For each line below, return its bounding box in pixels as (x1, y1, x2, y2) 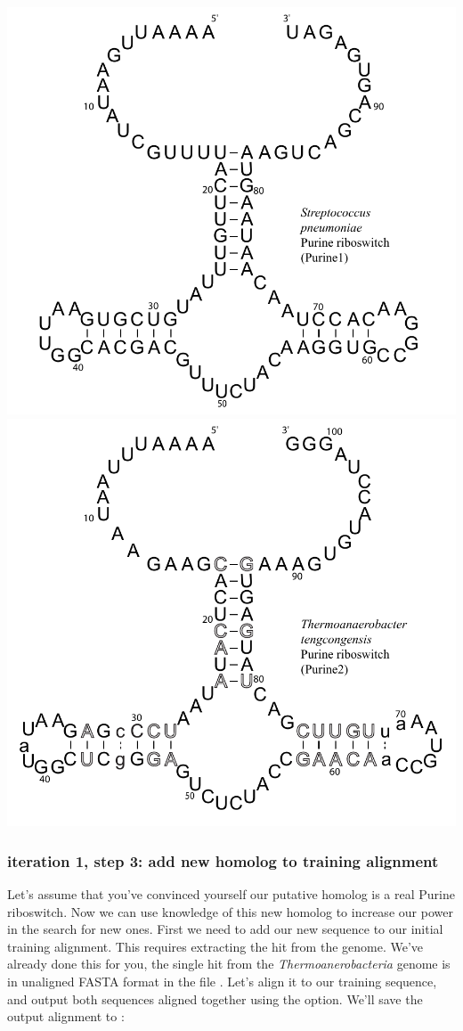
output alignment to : (7, 1007, 125, 1026)
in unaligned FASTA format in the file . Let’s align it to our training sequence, (7, 972, 437, 990)
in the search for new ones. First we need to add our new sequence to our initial (7, 920, 443, 938)
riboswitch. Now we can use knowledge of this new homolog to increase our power (7, 902, 453, 921)
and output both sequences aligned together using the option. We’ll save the (7, 989, 423, 1008)
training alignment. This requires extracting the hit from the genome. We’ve (7, 937, 424, 955)
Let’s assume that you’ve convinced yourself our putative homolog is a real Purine (7, 885, 455, 904)
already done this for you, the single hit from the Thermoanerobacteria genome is (7, 954, 451, 973)
